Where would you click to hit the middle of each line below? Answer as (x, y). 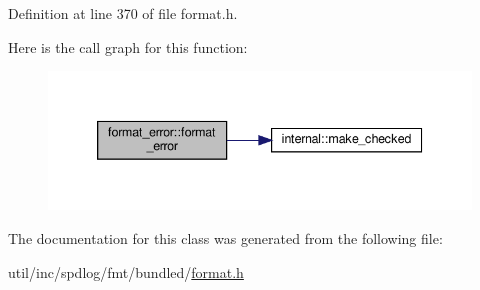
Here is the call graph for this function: (128, 46)
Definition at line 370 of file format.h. (123, 13)
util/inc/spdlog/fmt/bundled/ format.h (126, 271)
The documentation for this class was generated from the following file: (225, 237)
